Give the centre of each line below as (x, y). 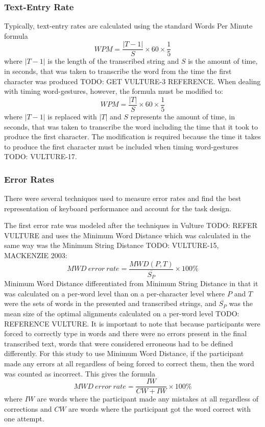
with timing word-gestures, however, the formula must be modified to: (114, 91)
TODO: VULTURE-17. (41, 156)
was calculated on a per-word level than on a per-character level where (115, 293)
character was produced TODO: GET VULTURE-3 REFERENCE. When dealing (132, 81)
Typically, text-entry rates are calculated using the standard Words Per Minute (128, 26)
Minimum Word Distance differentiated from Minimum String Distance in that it (131, 283)
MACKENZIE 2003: (36, 255)
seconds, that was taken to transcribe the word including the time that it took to (131, 126)
